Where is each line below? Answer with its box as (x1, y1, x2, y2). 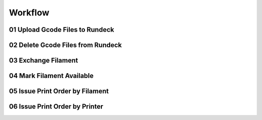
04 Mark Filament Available (9, 72, 94, 80)
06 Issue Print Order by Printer (9, 103, 103, 111)
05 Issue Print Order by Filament (9, 87, 109, 95)
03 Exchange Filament (9, 56, 78, 65)
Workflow (9, 7, 49, 18)
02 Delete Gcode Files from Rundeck (9, 41, 122, 49)
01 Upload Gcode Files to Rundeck (9, 26, 115, 34)
